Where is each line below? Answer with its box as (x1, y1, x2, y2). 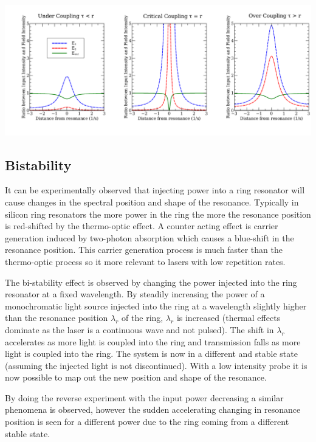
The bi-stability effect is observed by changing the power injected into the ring (5, 275, 297, 288)
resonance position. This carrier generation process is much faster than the (5, 243, 283, 256)
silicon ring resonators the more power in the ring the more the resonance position (5, 207, 311, 220)
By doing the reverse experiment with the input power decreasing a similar (5, 391, 284, 404)
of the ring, (122, 311, 163, 324)
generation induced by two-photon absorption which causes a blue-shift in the (5, 231, 294, 244)
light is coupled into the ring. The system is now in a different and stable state (5, 347, 298, 360)
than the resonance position (5, 311, 108, 324)
